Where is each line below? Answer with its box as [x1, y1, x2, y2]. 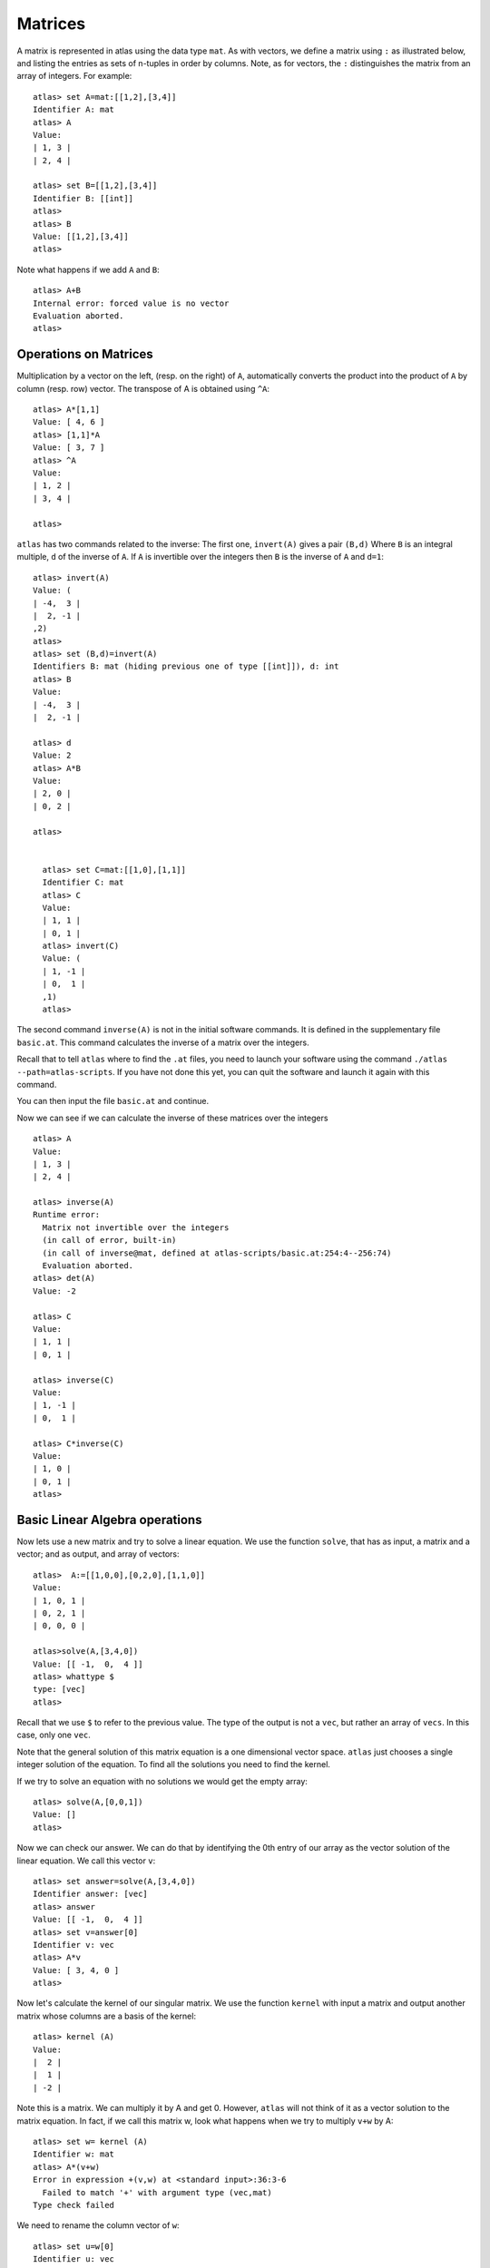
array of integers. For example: [16, 71, 132, 82]
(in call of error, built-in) [42, 1235, 177, 1246]
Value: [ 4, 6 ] [33, 417, 105, 427]
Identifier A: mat [33, 104, 115, 115]
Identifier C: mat [42, 877, 124, 888]
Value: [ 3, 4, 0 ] [33, 1965, 120, 1975]
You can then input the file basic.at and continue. [16, 1096, 209, 1107]
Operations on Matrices [16, 347, 153, 362]
